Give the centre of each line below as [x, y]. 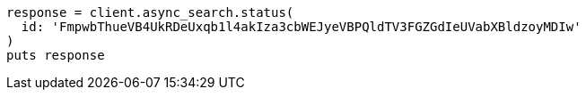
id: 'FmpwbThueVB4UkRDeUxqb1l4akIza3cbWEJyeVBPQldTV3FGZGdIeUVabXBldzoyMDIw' [301, 27]
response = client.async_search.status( [150, 12]
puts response [56, 55]
